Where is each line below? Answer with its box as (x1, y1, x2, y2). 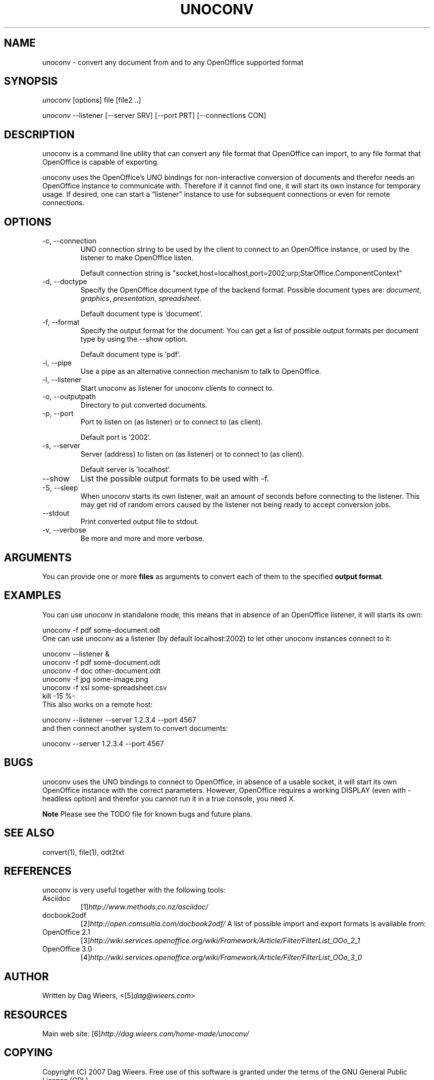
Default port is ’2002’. (80, 433, 151, 442)
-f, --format (42, 318, 80, 327)
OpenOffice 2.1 (42, 928, 91, 937)
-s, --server (42, 441, 81, 450)
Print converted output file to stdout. (80, 517, 199, 526)
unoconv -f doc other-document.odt (42, 666, 161, 675)
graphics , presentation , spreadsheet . (80, 294, 202, 303)
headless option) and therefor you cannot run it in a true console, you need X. (42, 794, 296, 803)
